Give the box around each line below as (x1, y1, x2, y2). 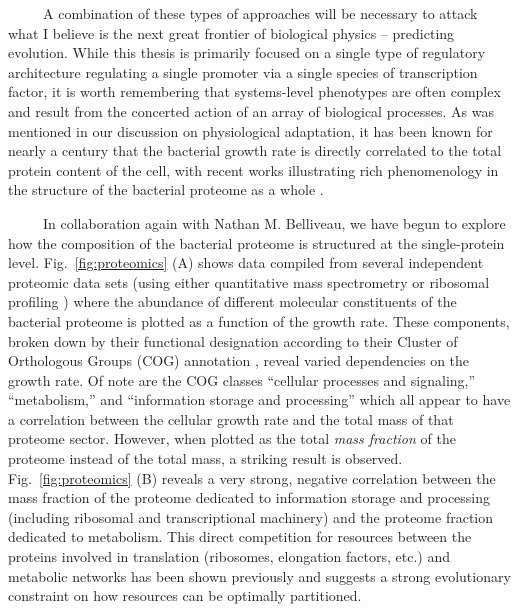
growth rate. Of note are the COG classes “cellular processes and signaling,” (8, 369, 476, 390)
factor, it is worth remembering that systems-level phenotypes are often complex (8, 81, 501, 102)
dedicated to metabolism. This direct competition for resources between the (8, 526, 472, 547)
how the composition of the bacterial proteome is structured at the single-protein (8, 232, 505, 253)
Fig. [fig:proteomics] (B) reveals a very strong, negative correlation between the (8, 467, 496, 488)
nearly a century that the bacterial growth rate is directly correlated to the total (8, 140, 502, 161)
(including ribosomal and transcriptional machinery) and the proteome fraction (8, 506, 494, 527)
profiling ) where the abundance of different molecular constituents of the (8, 291, 457, 312)
